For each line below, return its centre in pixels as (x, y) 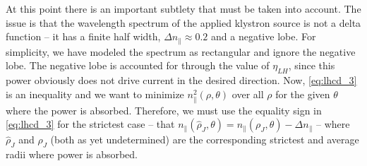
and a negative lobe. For (264, 36)
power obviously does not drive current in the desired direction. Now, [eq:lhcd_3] (181, 80)
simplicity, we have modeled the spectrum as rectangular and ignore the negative (181, 51)
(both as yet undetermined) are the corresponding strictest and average (205, 140)
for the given (303, 94)
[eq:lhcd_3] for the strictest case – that (90, 124)
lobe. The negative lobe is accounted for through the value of (138, 65)
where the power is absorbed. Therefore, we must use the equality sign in (164, 110)
